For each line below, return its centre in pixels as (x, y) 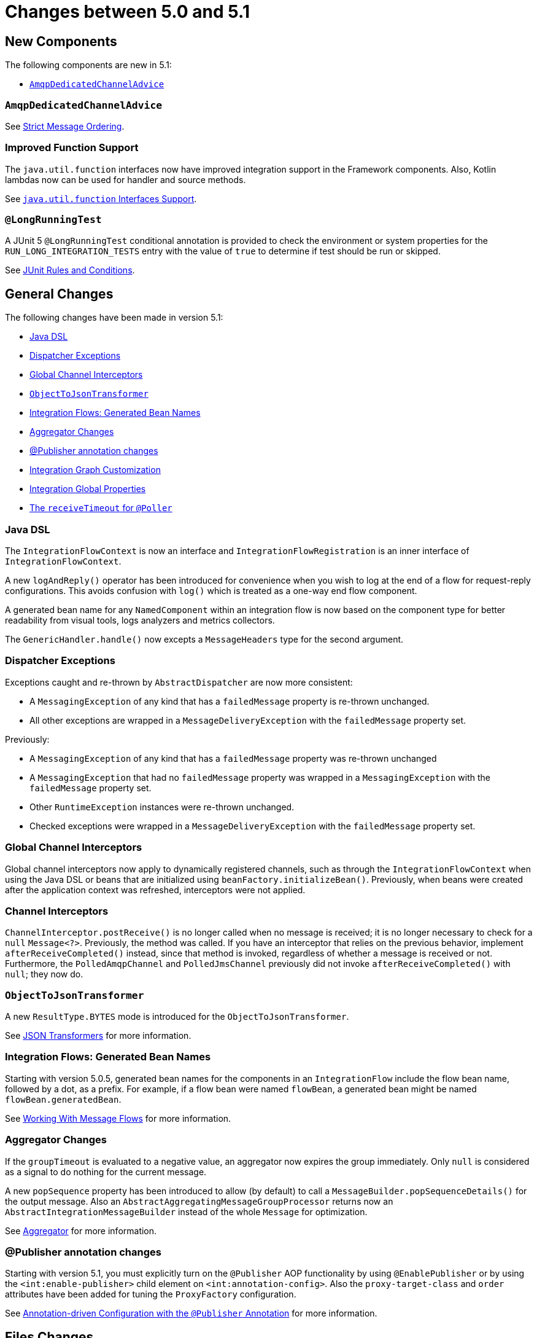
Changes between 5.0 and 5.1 (127, 12)
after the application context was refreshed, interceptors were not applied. (155, 890)
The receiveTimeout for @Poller (101, 508)
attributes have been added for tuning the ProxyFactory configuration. (151, 1294)
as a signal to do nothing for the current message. (106, 1172)
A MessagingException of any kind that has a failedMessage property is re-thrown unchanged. (230, 701)
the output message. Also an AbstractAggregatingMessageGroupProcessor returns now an (199, 1201)
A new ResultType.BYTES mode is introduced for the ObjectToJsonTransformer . (177, 1017)
